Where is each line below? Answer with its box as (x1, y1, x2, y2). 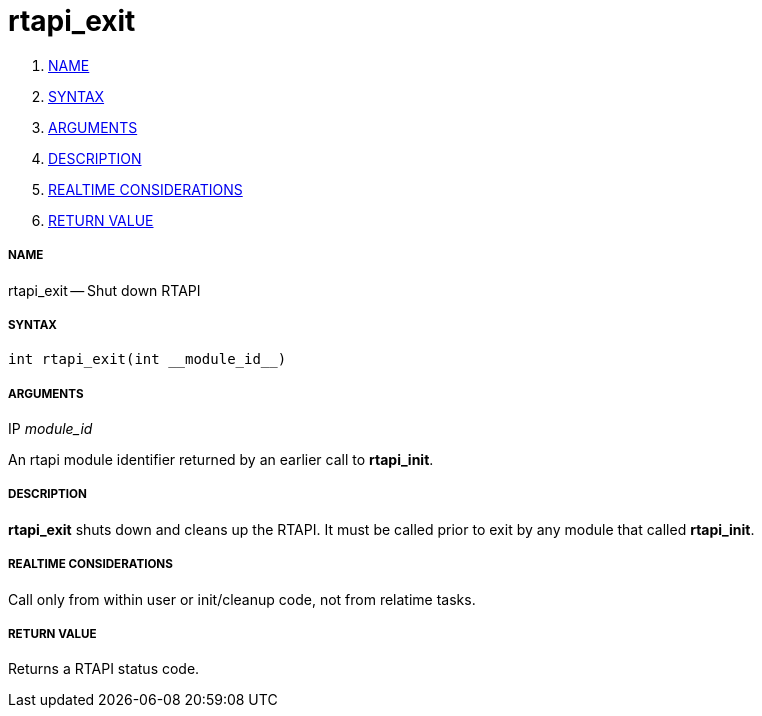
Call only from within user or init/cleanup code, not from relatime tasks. (8, 590, 476, 608)
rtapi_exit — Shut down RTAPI (8, 281, 201, 299)
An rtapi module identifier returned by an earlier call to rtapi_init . (8, 451, 434, 469)
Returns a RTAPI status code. (8, 660, 200, 678)
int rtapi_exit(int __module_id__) (8, 351, 287, 368)
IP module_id (8, 420, 93, 438)
